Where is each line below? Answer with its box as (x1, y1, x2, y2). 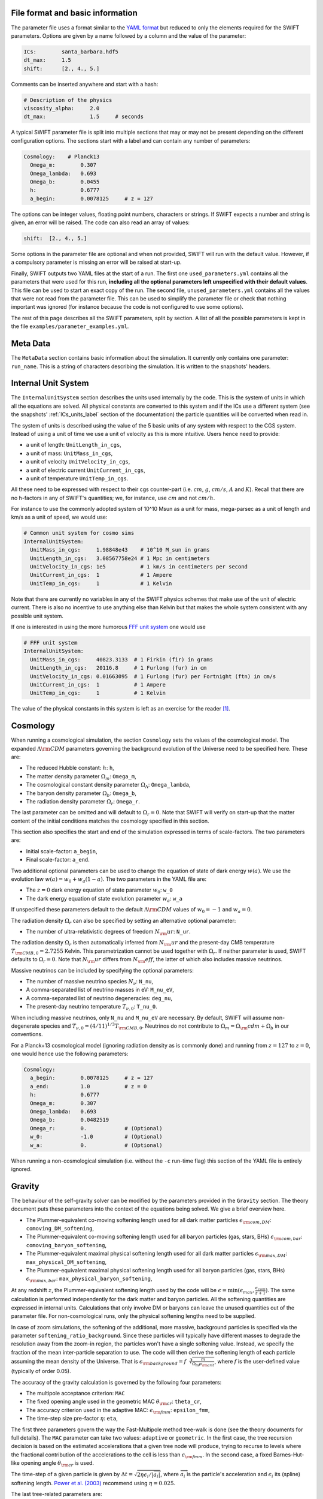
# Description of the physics (23, 97, 112, 103)
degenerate (11, 1022, 40, 1030)
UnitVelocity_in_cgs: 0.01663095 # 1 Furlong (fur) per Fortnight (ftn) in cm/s (30, 673, 276, 680)
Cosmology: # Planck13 (23, 153, 100, 160)
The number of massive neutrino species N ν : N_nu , (26, 977, 154, 986)
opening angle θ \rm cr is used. (21, 1459, 94, 1468)
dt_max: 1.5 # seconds (23, 113, 144, 120)
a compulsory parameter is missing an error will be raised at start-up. (11, 258, 182, 266)
